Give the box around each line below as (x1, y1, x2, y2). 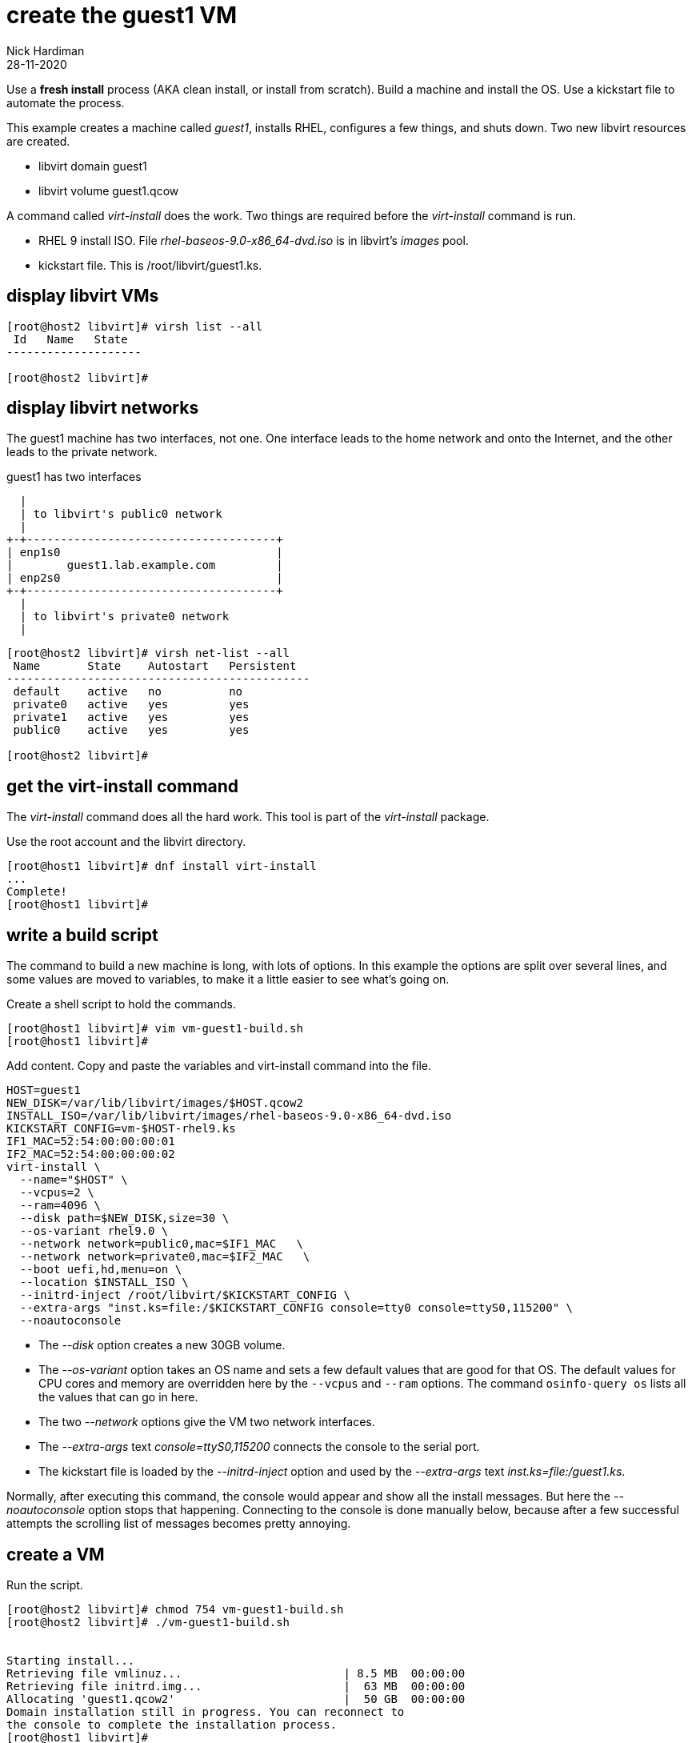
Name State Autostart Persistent (13, 659, 297, 673)
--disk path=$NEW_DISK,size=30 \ (19, 1212, 230, 1225)
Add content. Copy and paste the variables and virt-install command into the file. (6, 1059, 431, 1073)
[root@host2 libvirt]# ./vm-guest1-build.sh (6, 1615, 290, 1629)
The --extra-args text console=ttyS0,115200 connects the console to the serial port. (38, 1440, 480, 1454)
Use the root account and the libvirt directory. (6, 835, 246, 849)
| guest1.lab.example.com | (6, 559, 283, 572)
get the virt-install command (6, 775, 239, 796)
